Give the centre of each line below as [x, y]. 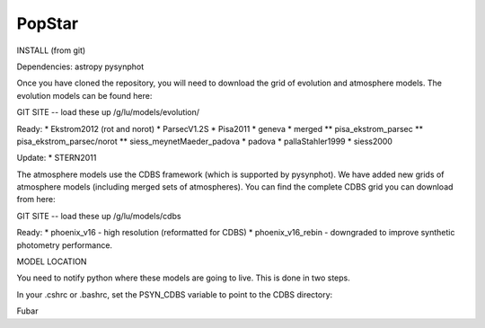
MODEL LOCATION [52, 262]
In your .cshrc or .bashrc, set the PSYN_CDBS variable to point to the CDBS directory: [175, 294]
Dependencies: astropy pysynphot [80, 66]
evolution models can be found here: [84, 95]
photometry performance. [64, 245]
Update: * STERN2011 [57, 158]
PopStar [48, 23]
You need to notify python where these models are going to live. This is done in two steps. [183, 278]
